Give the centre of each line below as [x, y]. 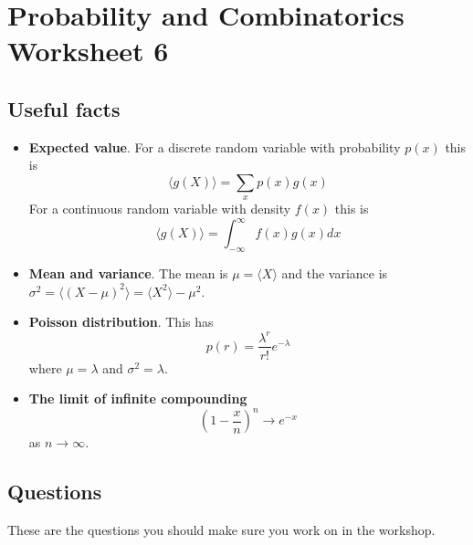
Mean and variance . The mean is [128, 273]
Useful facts [64, 108]
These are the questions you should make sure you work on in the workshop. [221, 530]
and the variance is [335, 273]
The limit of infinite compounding [138, 398]
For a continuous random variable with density [160, 209]
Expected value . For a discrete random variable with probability [215, 147]
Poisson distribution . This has [121, 322]
